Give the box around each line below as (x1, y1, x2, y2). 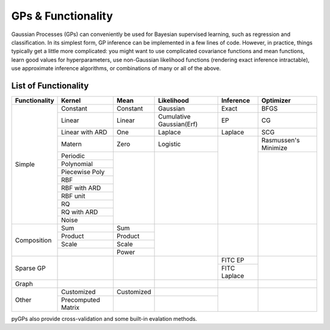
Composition (15, 236, 52, 244)
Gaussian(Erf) (158, 120, 198, 128)
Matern (61, 140, 82, 148)
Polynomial (61, 159, 93, 168)
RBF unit (61, 192, 86, 200)
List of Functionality (11, 80, 89, 91)
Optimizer (261, 97, 291, 105)
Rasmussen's (261, 136, 300, 145)
